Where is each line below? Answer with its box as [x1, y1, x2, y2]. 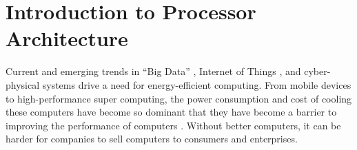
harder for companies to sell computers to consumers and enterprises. [6, 131, 298, 146]
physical [6, 77, 40, 92]
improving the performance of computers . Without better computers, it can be [6, 118, 341, 132]
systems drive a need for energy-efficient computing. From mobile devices [42, 77, 351, 92]
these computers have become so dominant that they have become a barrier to [6, 105, 337, 119]
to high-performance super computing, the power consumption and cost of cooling [6, 91, 352, 105]
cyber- [304, 64, 331, 78]
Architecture [6, 24, 128, 52]
